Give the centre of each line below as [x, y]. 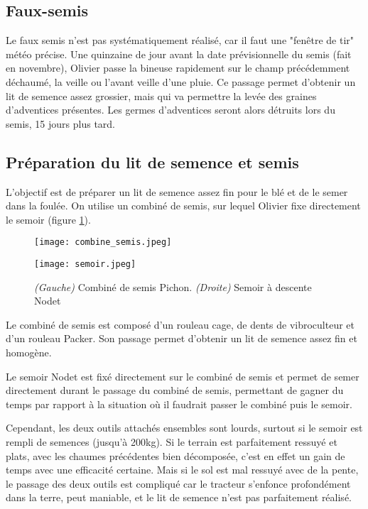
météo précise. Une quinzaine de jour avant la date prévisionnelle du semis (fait [179, 54]
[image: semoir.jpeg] [85, 264]
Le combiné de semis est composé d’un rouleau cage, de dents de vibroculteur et [180, 324]
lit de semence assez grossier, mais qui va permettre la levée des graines [161, 95]
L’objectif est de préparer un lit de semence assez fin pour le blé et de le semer [177, 191]
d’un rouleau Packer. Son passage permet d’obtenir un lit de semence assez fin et [182, 338]
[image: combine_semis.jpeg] [103, 242]
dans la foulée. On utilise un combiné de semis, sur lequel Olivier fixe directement [183, 206]
